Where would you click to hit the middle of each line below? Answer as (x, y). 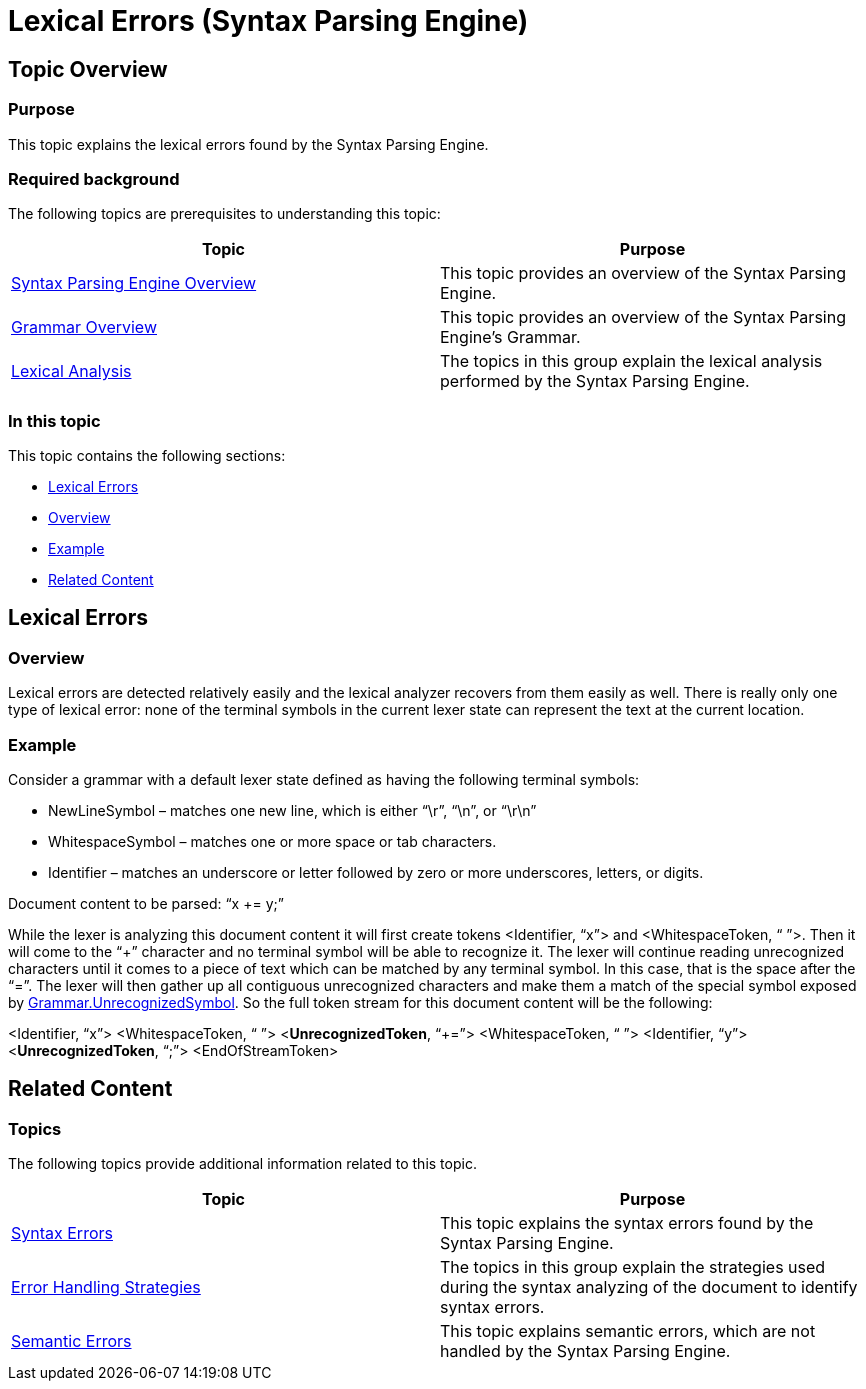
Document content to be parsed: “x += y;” (146, 904)
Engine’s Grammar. (510, 337)
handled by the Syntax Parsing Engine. (585, 1351)
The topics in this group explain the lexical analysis (631, 361)
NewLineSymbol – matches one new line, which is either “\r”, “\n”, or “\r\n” (292, 811)
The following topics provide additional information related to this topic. (242, 1164)
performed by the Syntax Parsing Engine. (595, 381)
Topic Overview (88, 69)
